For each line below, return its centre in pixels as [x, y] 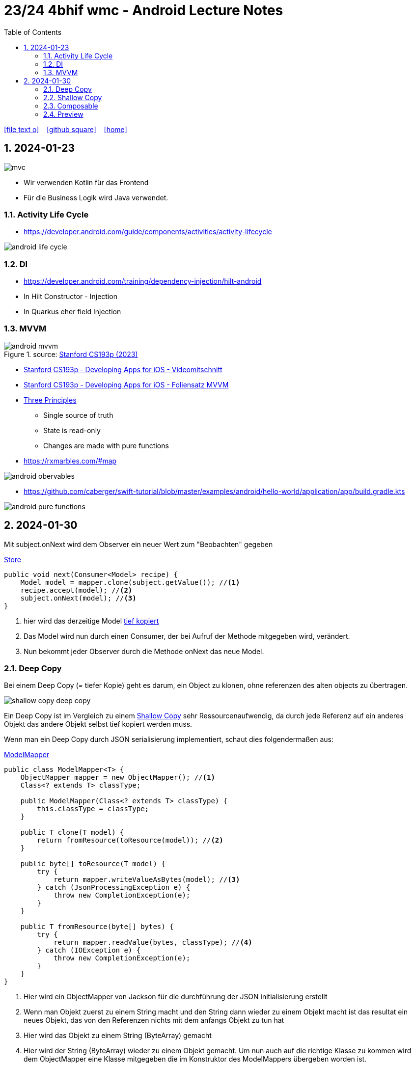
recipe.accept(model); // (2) [76, 590]
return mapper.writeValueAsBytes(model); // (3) [147, 880]
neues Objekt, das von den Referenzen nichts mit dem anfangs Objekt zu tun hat [154, 1020]
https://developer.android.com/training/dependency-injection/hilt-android [143, 281]
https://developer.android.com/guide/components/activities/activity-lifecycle [148, 232]
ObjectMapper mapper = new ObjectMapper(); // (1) [118, 778]
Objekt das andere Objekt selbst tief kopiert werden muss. [98, 724]
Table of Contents [33, 32]
